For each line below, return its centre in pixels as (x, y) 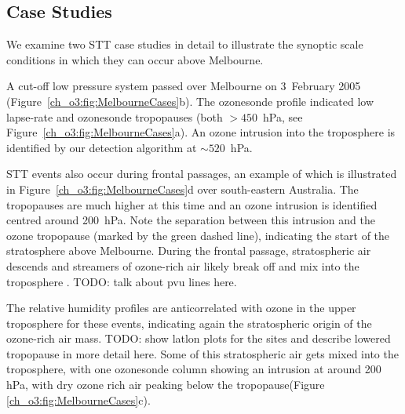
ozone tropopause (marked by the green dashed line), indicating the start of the (198, 235)
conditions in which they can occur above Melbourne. (135, 59)
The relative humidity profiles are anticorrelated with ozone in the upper (181, 308)
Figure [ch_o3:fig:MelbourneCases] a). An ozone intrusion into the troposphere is (201, 132)
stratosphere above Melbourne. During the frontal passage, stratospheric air (189, 251)
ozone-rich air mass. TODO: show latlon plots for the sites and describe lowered (199, 338)
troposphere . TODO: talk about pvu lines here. (122, 281)
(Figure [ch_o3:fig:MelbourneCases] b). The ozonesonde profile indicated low (190, 101)
